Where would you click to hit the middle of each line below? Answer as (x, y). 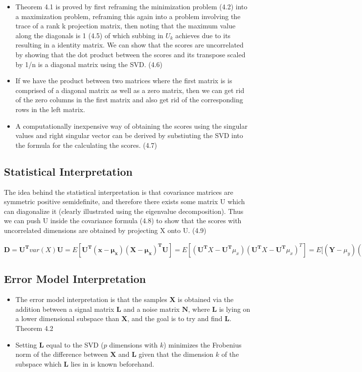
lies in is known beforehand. (113, 363)
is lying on (235, 309)
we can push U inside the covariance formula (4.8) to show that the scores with (123, 221)
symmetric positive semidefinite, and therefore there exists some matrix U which (124, 201)
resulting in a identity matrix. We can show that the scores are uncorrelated (129, 45)
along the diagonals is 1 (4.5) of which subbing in (89, 35)
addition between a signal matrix (65, 309)
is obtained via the (206, 299)
